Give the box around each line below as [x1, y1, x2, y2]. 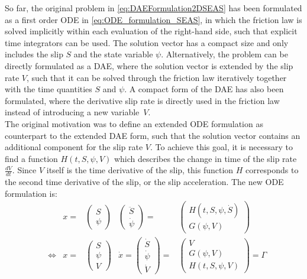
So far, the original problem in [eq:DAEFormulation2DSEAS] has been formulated [5, 2, 302, 14]
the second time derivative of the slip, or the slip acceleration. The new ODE [5, 176, 284, 188]
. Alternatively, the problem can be [161, 48, 288, 60]
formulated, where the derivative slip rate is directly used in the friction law [5, 94, 280, 106]
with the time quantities [5, 83, 92, 95]
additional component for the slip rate [5, 141, 143, 153]
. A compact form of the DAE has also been [124, 83, 284, 95]
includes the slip [5, 48, 63, 60]
